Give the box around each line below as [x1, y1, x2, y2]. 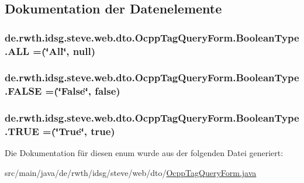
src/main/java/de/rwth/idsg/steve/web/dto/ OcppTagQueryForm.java [5, 167, 257, 179]
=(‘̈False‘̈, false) [45, 84, 120, 98]
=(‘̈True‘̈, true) [43, 124, 115, 139]
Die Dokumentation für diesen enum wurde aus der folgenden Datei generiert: [5, 147, 284, 159]
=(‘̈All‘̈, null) [33, 43, 95, 58]
